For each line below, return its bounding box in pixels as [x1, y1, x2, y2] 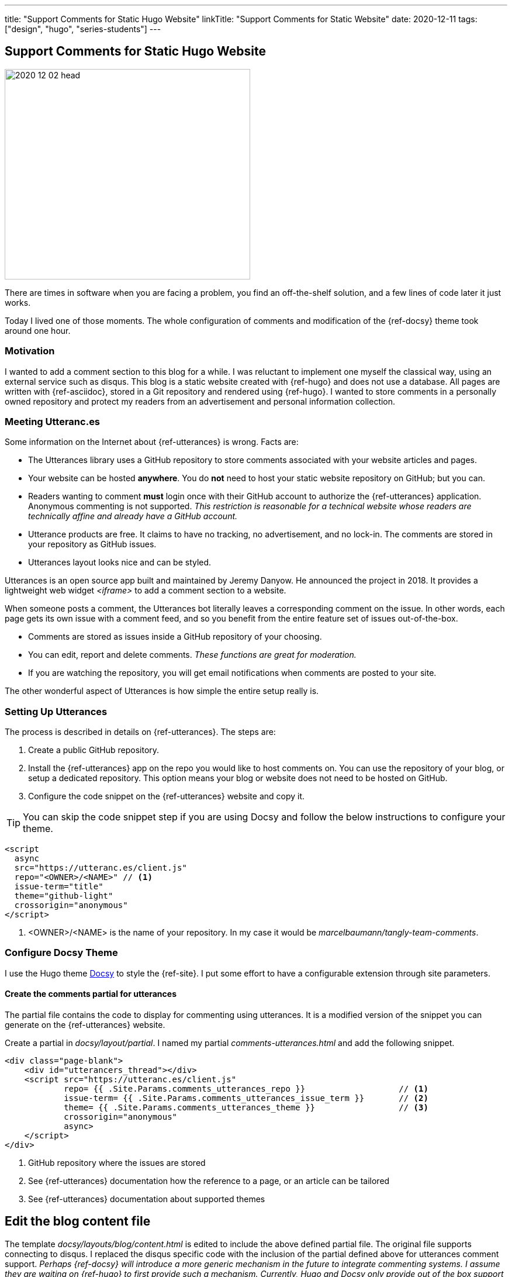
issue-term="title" [14, 882, 103, 892]
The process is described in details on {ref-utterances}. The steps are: [5, 727, 276, 737]
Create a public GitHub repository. [28, 745, 160, 755]
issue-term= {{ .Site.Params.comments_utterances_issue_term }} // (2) [64, 1093, 428, 1103]
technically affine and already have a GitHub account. [28, 511, 238, 522]
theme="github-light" [14, 891, 113, 901]
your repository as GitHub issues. [28, 539, 157, 550]
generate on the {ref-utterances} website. [5, 1020, 165, 1030]
